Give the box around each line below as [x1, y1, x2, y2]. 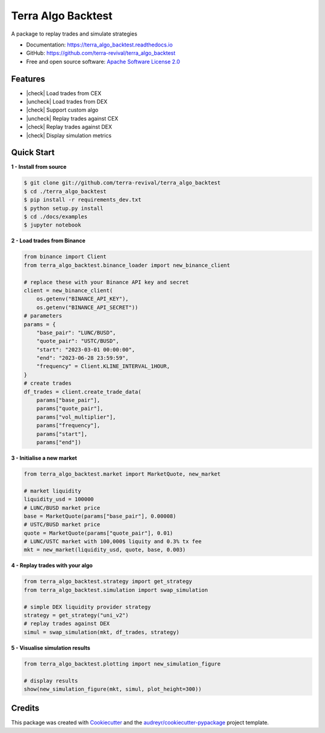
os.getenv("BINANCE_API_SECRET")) [36, 304, 138, 310]
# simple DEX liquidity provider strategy [23, 603, 151, 610]
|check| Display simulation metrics [26, 131, 112, 139]
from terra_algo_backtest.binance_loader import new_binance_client [23, 262, 231, 268]
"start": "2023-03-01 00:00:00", [36, 346, 135, 353]
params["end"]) [36, 439, 81, 445]
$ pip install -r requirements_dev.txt [23, 197, 141, 203]
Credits [11, 703, 40, 714]
